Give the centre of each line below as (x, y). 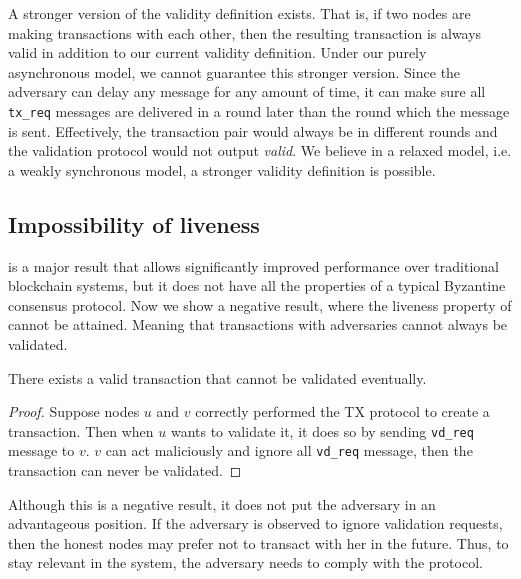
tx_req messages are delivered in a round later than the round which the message (259, 110)
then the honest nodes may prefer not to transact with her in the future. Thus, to (258, 542)
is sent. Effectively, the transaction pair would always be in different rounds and (253, 130)
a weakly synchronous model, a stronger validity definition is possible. (222, 169)
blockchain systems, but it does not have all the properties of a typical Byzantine (257, 285)
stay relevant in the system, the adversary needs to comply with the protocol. (245, 562)
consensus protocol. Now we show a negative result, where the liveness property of (260, 304)
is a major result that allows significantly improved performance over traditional (253, 265)
